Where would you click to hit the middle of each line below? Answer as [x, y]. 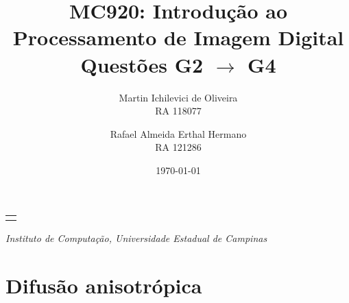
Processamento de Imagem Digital [178, 37]
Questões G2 [142, 64]
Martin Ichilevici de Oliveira [178, 97]
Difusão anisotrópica [104, 286]
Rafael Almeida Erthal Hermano [178, 133]
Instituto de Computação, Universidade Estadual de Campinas [136, 238]
